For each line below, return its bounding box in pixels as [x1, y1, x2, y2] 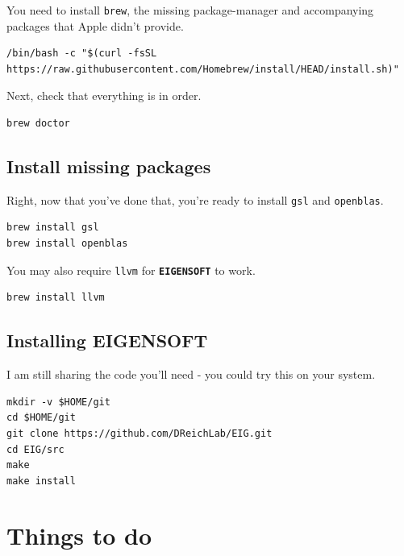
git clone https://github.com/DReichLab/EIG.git [6, 427, 273, 439]
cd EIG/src [6, 443, 65, 455]
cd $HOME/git [6, 412, 76, 424]
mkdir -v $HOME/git [6, 396, 110, 408]
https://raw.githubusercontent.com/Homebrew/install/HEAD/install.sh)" [6, 63, 399, 75]
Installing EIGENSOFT [6, 328, 208, 353]
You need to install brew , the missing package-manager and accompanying [6, 2, 374, 18]
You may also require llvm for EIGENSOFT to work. [6, 261, 256, 278]
